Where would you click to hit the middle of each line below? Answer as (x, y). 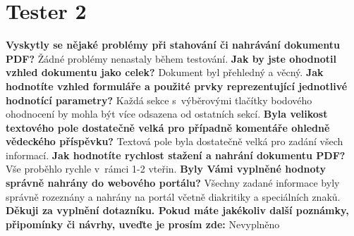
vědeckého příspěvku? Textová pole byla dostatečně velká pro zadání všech (175, 141)
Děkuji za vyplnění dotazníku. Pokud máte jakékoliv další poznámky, (177, 210)
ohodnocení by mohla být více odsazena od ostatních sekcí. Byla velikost (167, 114)
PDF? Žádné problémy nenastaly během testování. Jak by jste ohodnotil (171, 58)
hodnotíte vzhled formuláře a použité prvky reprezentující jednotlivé (177, 86)
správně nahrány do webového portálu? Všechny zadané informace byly (173, 183)
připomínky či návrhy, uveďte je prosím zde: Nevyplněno (143, 224)
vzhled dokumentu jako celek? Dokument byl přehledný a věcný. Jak (165, 72)
